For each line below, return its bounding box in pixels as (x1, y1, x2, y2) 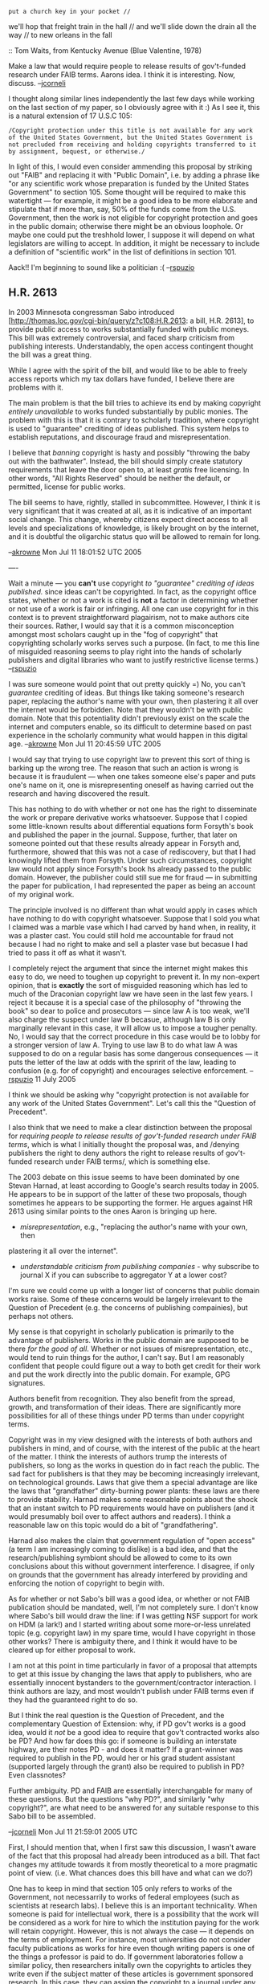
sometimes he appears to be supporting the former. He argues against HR (8, 1198, 253, 1207)
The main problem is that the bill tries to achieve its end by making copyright (8, 398, 261, 407)
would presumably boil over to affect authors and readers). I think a (8, 1511, 231, 1521)
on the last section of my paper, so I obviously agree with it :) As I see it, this (8, 103, 260, 112)
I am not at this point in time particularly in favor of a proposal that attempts (8, 1660, 258, 1670)
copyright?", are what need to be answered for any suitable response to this (8, 1802, 259, 1812)
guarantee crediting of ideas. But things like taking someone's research (8, 688, 245, 697)
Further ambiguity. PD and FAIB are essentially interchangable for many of (8, 1786, 253, 1795)
